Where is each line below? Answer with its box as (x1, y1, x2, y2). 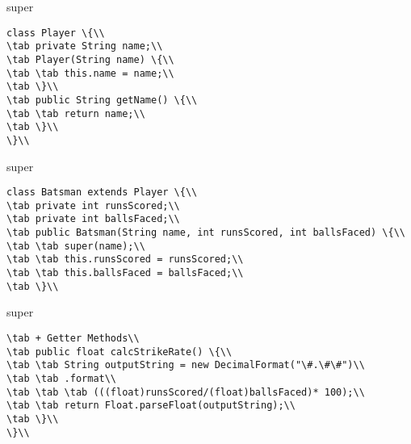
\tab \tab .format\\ (6, 372, 117, 384)
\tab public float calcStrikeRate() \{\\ (6, 346, 233, 358)
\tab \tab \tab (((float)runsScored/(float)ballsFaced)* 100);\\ (6, 386, 365, 398)
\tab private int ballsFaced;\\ (6, 213, 180, 225)
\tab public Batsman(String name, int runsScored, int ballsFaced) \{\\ (6, 227, 405, 239)
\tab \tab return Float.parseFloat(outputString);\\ (6, 400, 296, 412)
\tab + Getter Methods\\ (6, 332, 140, 344)
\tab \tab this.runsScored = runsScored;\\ (6, 253, 244, 266)
